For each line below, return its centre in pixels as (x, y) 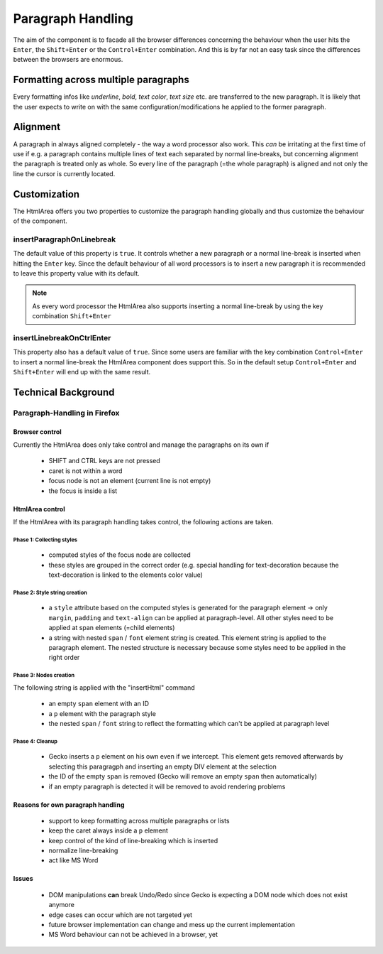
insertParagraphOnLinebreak (65, 239)
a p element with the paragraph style (102, 713)
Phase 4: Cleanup (35, 741)
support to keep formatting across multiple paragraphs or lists (139, 820)
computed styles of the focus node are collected (120, 555)
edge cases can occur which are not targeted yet (121, 915)
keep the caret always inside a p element (108, 830)
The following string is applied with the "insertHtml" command (104, 687)
